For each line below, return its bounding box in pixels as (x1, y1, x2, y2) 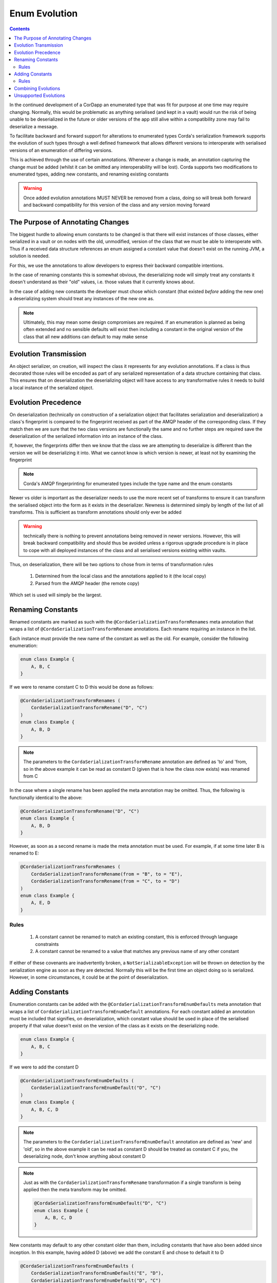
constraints (35, 941, 59, 947)
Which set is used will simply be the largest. (9, 592, 102, 598)
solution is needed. (9, 253, 50, 259)
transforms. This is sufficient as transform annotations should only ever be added (9, 509, 182, 515)
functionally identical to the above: (9, 794, 83, 801)
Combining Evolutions (14, 85, 61, 91)
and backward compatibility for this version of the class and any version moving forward (23, 202, 210, 208)
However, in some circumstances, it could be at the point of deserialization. (9, 974, 169, 980)
